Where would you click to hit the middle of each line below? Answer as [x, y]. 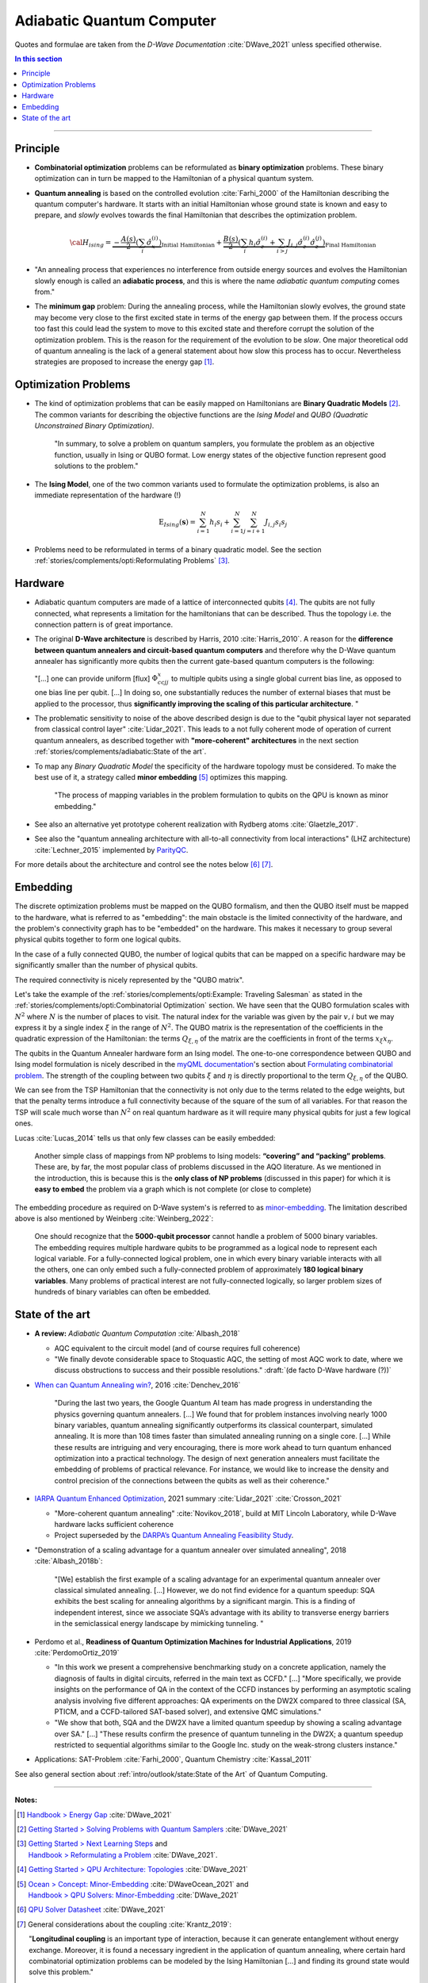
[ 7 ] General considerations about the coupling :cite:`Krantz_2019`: [124, 1924]
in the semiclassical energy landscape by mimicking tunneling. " [159, 1624]
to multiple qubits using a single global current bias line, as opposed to [286, 678]
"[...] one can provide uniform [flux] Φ [96, 678]
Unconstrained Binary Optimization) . [94, 426]
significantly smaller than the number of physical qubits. [106, 965]
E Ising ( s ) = [178, 523]
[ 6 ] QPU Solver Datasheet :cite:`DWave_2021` [91, 1910]
